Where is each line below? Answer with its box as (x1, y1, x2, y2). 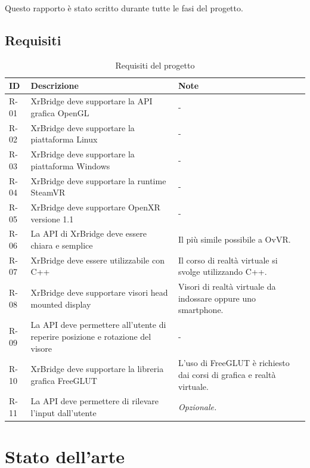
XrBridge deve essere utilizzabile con (30, 253, 165, 266)
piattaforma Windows (30, 159, 110, 172)
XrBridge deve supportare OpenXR (30, 200, 160, 213)
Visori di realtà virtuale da (178, 280, 276, 293)
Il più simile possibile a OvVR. (178, 233, 291, 246)
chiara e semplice (30, 239, 93, 252)
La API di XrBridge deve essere (30, 227, 147, 240)
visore (30, 342, 52, 354)
